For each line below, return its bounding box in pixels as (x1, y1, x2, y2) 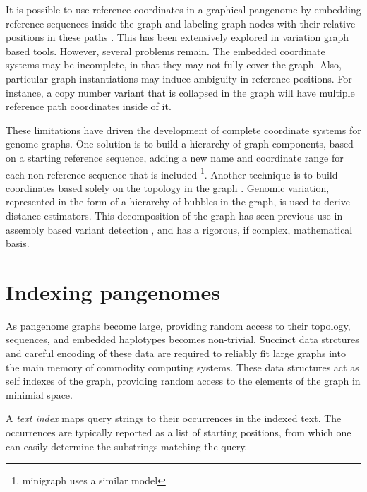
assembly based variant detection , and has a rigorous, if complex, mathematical (6, 222, 353, 236)
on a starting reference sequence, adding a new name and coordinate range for (6, 150, 344, 164)
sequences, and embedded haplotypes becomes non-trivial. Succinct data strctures (6, 332, 359, 347)
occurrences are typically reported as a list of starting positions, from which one (6, 425, 351, 440)
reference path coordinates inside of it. (6, 99, 172, 114)
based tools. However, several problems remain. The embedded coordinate (6, 43, 325, 58)
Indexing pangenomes (6, 277, 220, 306)
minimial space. (6, 387, 73, 402)
